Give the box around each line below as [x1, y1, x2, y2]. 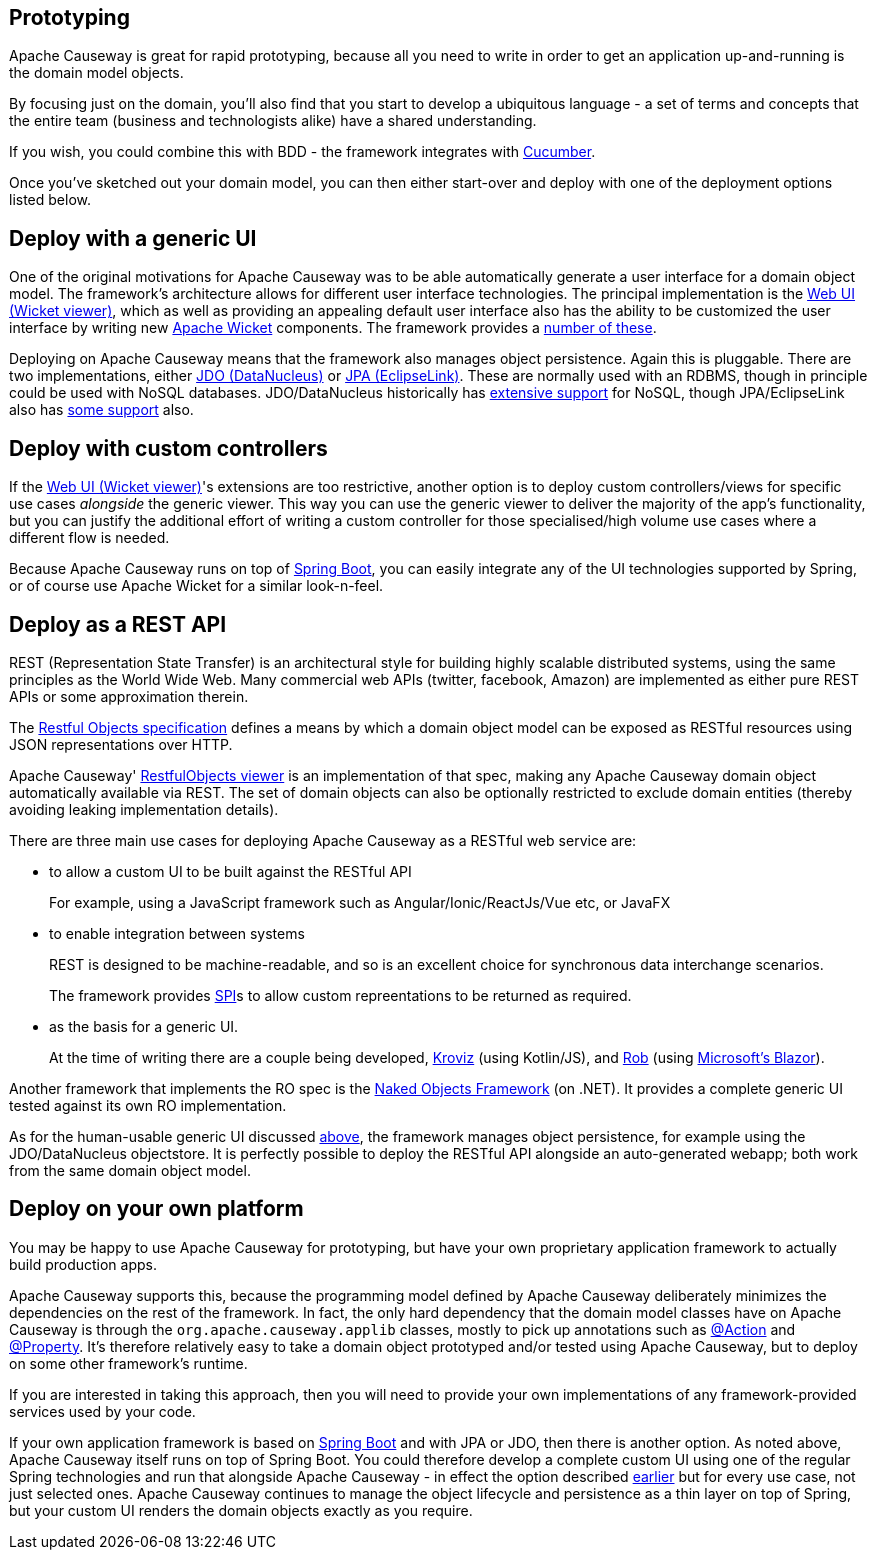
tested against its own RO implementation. [9, 1096, 287, 1114]
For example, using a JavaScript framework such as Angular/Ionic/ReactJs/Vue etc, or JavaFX [49, 893, 671, 911]
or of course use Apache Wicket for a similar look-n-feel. [9, 577, 384, 595]
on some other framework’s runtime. [9, 1354, 248, 1372]
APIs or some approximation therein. [9, 687, 249, 705]
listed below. [9, 191, 92, 209]
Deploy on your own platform [9, 1196, 304, 1222]
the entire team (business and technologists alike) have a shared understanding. [9, 112, 537, 130]
